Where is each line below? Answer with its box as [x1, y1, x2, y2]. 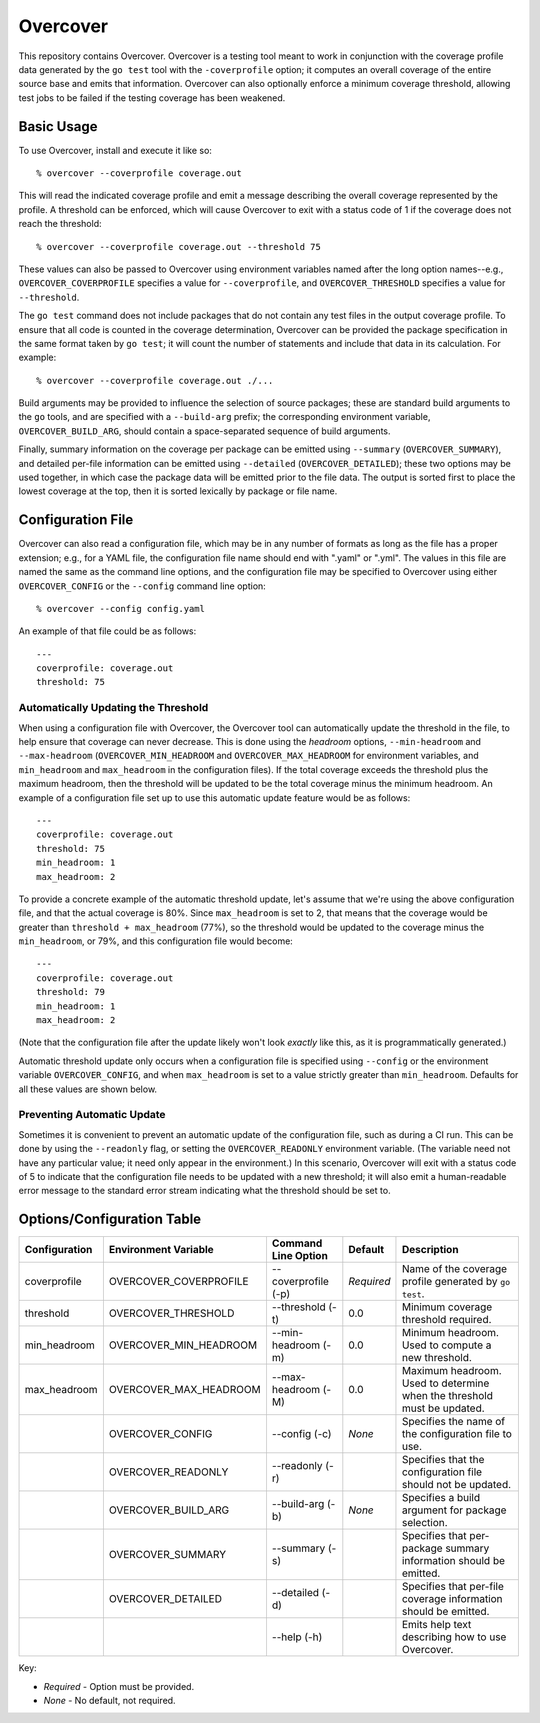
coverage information [401, 1592, 504, 1606]
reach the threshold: [18, 218, 102, 230]
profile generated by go [401, 1275, 511, 1289]
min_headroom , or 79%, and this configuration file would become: [18, 935, 294, 947]
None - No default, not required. [43, 1694, 176, 1706]
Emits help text [401, 1618, 472, 1632]
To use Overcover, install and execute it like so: [18, 144, 212, 156]
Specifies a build [401, 1491, 480, 1505]
